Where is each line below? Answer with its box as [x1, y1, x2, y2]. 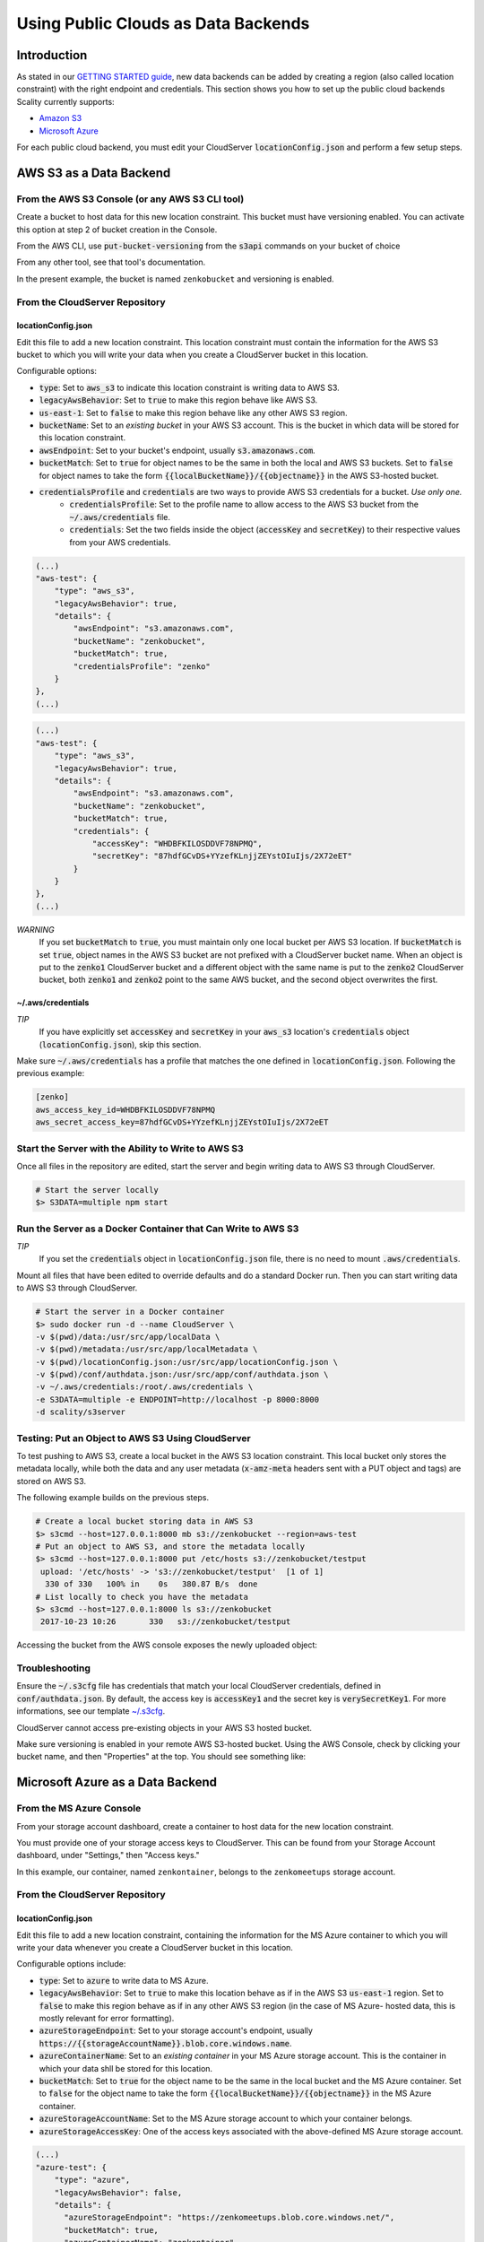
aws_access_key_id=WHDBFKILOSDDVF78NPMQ [35, 1104, 215, 1115]
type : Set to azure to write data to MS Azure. [39, 1975, 209, 1986]
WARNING [16, 924, 55, 934]
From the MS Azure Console [16, 1803, 142, 1815]
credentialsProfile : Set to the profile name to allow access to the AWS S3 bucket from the [69, 499, 419, 510]
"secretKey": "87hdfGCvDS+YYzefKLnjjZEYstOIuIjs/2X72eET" [91, 851, 353, 861]
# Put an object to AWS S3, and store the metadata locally [35, 1541, 306, 1551]
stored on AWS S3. [16, 1475, 87, 1486]
